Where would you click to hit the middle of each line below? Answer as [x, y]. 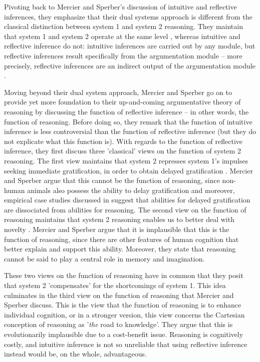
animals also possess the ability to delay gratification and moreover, [131, 190]
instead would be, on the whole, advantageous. [75, 354]
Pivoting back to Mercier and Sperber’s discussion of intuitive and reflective [120, 6]
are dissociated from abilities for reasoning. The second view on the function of [125, 209]
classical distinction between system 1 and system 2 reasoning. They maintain [123, 26]
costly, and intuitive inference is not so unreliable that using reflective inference [126, 344]
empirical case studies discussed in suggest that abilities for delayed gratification [127, 200]
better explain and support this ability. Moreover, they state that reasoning [120, 249]
